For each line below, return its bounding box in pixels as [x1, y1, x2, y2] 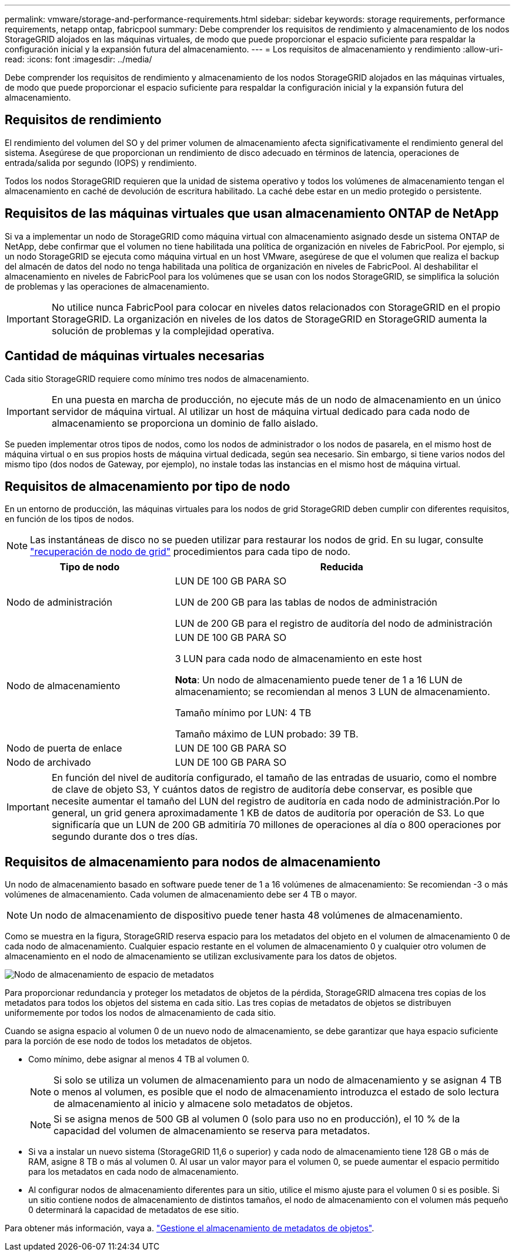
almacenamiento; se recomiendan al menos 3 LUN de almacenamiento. [175, 686, 490, 698]
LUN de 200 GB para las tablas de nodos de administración [175, 596, 437, 609]
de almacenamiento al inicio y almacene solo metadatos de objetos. [53, 1098, 353, 1110]
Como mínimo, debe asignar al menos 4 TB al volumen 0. [28, 1054, 249, 1065]
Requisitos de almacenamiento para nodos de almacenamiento [5, 854, 381, 869]
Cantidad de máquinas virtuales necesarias [5, 348, 265, 364]
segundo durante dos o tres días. [51, 830, 198, 843]
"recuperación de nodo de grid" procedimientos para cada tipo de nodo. [30, 546, 350, 558]
